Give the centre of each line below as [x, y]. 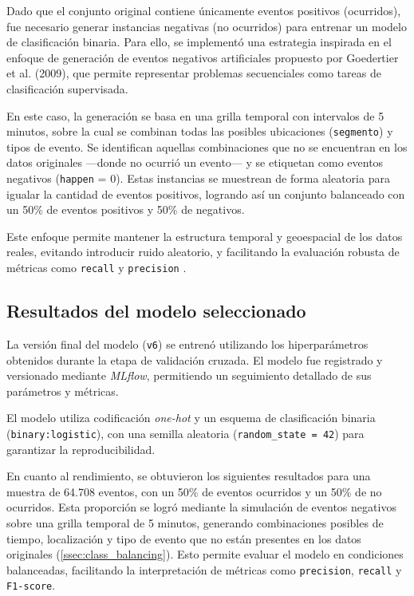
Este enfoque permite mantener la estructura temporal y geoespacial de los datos [205, 236]
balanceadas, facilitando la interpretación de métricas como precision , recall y [204, 569]
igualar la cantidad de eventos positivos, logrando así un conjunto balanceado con [206, 193]
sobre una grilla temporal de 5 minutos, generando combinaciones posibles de [195, 522]
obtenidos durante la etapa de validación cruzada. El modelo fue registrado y [195, 359]
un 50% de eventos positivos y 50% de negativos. [126, 209]
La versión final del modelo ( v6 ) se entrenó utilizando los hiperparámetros [187, 343]
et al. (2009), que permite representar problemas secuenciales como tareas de [194, 73]
